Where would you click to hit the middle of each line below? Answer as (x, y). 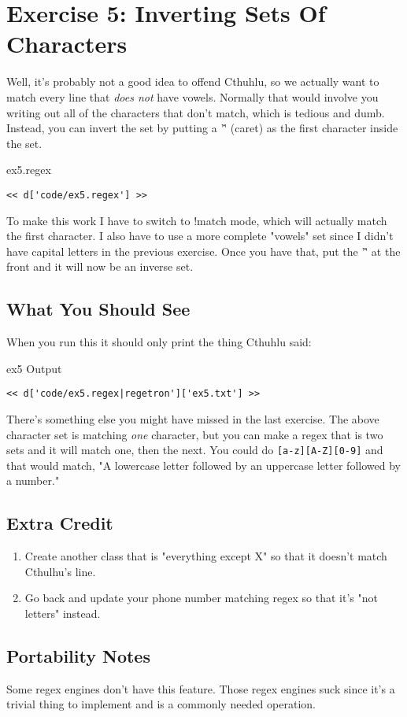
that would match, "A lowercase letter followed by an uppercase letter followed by (203, 465)
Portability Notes (78, 655)
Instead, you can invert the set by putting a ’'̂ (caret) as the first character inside (202, 128)
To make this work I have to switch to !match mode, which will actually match (197, 220)
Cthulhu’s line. (60, 571)
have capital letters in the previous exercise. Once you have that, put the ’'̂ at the (203, 251)
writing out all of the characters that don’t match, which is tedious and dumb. (196, 112)
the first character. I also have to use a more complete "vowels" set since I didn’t (200, 236)
